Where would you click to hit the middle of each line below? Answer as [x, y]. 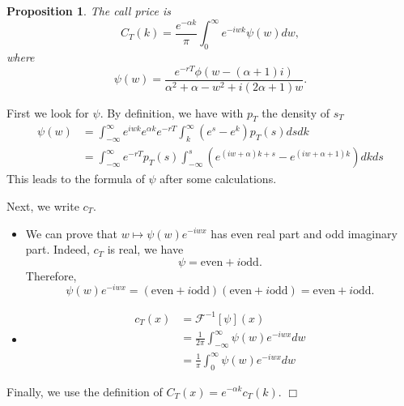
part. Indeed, [57, 249]
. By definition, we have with [172, 112]
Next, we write [43, 205]
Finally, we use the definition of [85, 391]
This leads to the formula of [76, 179]
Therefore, [51, 275]
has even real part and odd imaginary [304, 233]
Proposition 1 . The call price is [89, 11]
